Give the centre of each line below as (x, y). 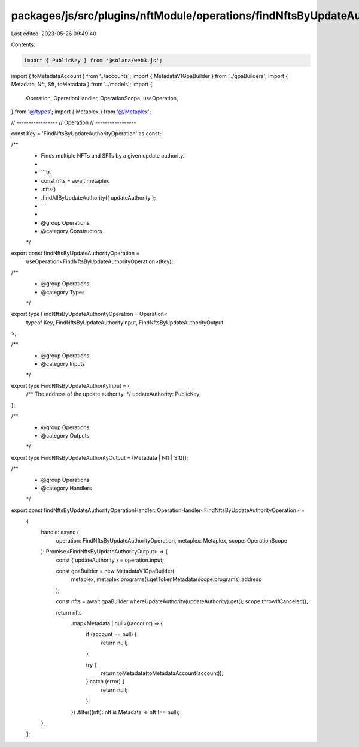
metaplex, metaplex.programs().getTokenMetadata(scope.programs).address (166, 579)
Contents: (23, 44)
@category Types (63, 292)
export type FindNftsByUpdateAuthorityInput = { (71, 386)
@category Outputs (65, 435)
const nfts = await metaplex (75, 180)
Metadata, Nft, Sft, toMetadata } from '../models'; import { (82, 85)
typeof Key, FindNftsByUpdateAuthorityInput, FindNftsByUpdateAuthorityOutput (125, 322)
